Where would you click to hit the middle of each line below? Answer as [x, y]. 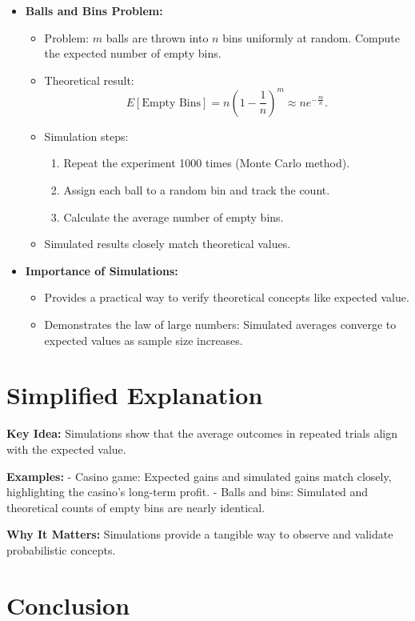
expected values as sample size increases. [144, 340]
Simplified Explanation [135, 395]
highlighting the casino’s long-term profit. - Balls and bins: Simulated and [188, 492]
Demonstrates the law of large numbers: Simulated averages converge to [220, 325]
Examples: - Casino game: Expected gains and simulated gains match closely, [199, 476]
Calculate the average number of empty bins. [174, 216]
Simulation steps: [86, 136]
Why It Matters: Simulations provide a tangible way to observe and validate [200, 534]
